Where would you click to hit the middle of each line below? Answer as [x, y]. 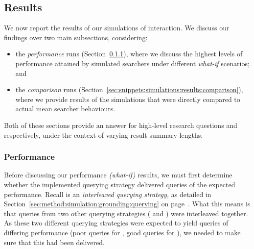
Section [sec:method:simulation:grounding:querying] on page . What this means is [127, 204]
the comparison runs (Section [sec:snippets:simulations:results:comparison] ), [129, 89]
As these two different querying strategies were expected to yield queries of [116, 223]
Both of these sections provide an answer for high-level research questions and [121, 125]
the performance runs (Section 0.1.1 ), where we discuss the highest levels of [129, 54]
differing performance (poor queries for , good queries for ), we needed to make [122, 232]
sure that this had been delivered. [54, 242]
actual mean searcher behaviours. [65, 109]
